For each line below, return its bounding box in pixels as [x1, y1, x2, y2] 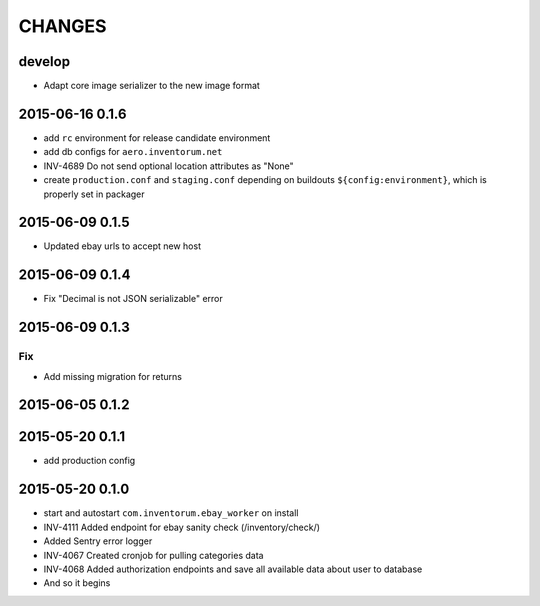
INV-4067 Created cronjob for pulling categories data [43, 549, 264, 561]
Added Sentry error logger [43, 535, 153, 547]
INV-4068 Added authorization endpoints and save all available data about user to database [43, 563, 423, 575]
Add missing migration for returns [43, 370, 182, 382]
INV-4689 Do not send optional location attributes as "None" [43, 160, 294, 172]
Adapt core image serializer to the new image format [43, 80, 260, 92]
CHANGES [18, 15, 107, 37]
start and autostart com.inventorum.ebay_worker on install [43, 507, 299, 519]
